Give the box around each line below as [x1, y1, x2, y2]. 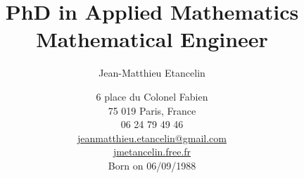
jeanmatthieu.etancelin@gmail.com [77, 130, 227, 145]
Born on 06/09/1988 [108, 158, 196, 172]
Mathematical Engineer [36, 25, 268, 53]
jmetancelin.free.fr [113, 144, 191, 159]
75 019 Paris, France [108, 103, 196, 117]
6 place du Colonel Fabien [96, 89, 208, 103]
